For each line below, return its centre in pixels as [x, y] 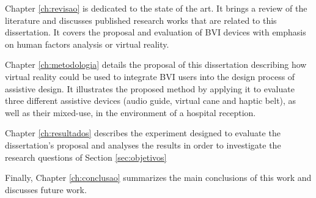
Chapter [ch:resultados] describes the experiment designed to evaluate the [143, 133]
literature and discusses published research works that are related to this [141, 20]
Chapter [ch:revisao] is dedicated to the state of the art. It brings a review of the [156, 8]
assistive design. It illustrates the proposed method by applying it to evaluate [150, 88]
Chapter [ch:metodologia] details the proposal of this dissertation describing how [156, 64]
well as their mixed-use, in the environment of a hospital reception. [130, 112]
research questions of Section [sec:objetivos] [86, 157]
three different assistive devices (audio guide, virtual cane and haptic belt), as [151, 101]
